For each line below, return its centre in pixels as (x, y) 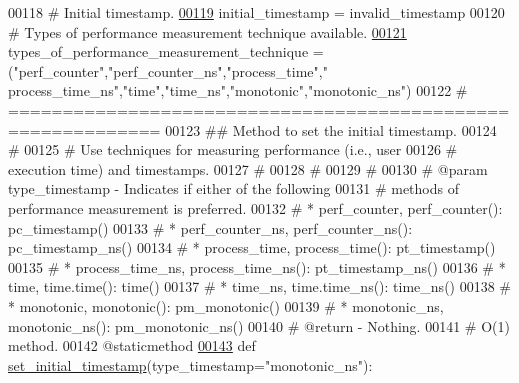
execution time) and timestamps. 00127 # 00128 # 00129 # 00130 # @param (248, 168)
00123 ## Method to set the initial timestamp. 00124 (331, 129)
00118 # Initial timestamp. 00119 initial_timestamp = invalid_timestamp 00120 (256, 12)
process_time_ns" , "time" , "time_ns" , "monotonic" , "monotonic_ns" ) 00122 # (238, 90)
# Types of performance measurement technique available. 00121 (207, 31)
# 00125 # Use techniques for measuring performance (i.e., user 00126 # (233, 149)
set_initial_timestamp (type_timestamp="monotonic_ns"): (190, 364)
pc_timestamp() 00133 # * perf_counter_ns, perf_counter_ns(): (210, 227)
